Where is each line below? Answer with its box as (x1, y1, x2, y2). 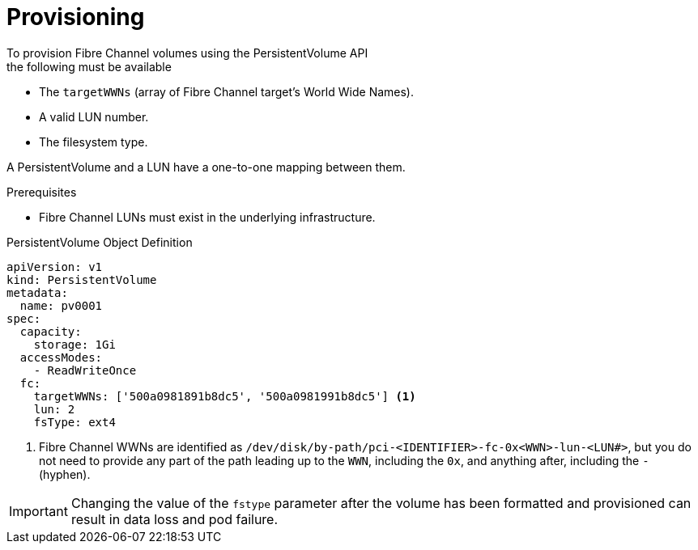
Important (9, 502, 68, 519)
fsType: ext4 (33, 415, 116, 429)
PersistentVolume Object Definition (6, 235, 193, 249)
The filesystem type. (39, 134, 148, 149)
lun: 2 (33, 402, 75, 416)
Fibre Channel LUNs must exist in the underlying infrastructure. (39, 209, 376, 224)
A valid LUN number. (39, 109, 149, 124)
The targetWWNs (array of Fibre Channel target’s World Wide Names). (39, 84, 414, 99)
